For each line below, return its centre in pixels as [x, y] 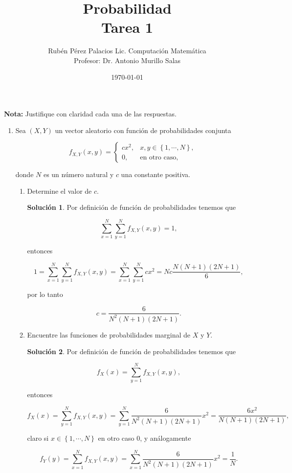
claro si [38, 438]
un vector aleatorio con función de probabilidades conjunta [143, 130]
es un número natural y [79, 174]
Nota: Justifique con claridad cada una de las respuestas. [90, 114]
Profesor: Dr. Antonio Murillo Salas [127, 60]
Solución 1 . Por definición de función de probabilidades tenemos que [131, 207]
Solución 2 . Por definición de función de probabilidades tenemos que [131, 351]
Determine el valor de [59, 191]
